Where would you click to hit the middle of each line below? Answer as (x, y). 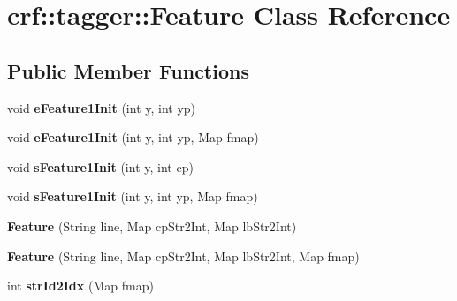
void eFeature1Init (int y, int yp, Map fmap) (133, 137)
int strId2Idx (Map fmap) (80, 286)
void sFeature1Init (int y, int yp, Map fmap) (133, 196)
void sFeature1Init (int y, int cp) (100, 166)
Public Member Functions (128, 70)
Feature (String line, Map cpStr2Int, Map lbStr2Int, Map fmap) (183, 256)
